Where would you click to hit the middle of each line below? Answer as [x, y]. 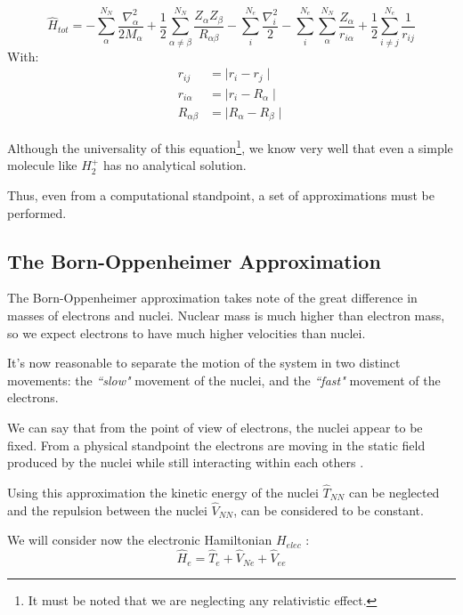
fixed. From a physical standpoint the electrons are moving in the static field [216, 445]
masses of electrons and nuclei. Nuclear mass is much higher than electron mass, [226, 315]
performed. [37, 212]
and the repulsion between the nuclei [107, 510]
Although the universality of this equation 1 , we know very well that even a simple [230, 146]
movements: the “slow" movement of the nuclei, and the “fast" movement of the [224, 380]
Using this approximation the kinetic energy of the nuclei [163, 492]
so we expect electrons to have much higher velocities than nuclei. [187, 332]
